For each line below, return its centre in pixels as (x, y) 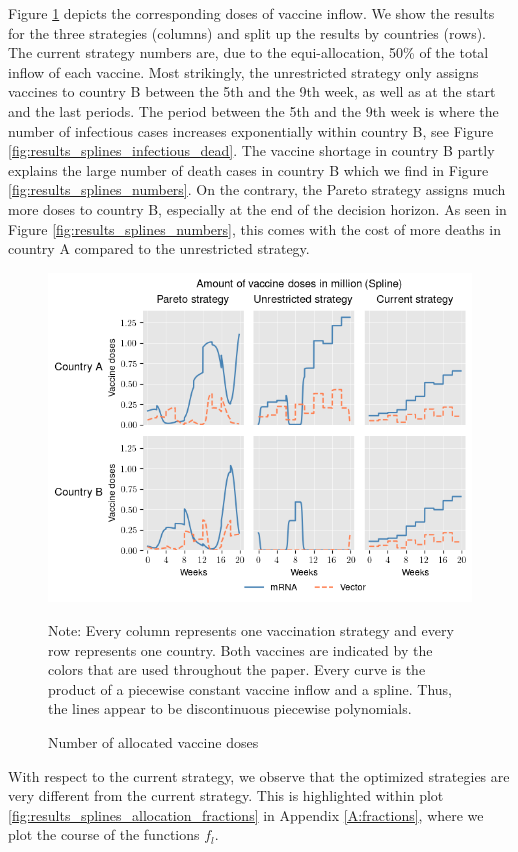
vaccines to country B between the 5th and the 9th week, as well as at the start (252, 91)
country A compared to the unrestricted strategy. (159, 248)
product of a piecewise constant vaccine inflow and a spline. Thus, (250, 688)
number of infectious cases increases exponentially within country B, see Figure (251, 130)
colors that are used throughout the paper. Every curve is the (237, 669)
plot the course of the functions (104, 834)
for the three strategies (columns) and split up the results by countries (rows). (247, 32)
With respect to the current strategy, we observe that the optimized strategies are (259, 775)
